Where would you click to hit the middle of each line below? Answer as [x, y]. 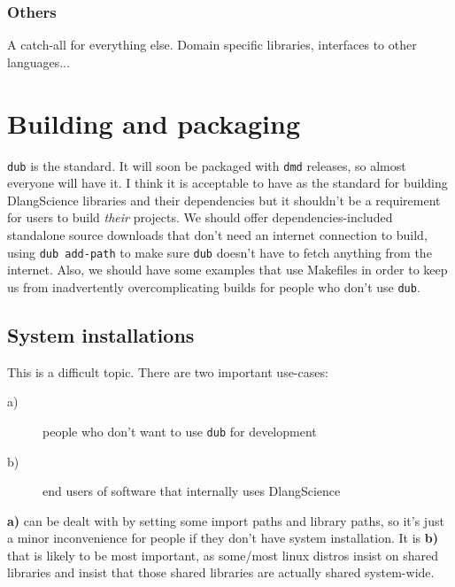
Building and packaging [154, 123]
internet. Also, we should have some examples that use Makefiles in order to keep [227, 270]
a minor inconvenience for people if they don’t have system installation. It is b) [223, 538]
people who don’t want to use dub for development [180, 431]
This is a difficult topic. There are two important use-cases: [168, 371]
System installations [101, 334]
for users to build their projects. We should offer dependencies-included [200, 217]
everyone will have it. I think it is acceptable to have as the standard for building [227, 183]
